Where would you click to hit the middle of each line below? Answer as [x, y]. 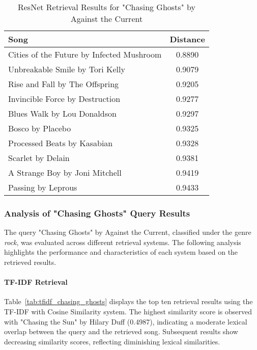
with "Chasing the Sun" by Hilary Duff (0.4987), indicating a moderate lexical [126, 321]
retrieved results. [30, 262]
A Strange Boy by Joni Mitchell [65, 172]
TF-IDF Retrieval [36, 282]
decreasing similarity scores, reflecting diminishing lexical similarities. [112, 341]
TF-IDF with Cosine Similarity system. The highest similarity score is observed [128, 311]
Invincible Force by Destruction [64, 99]
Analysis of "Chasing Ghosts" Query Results [97, 213]
